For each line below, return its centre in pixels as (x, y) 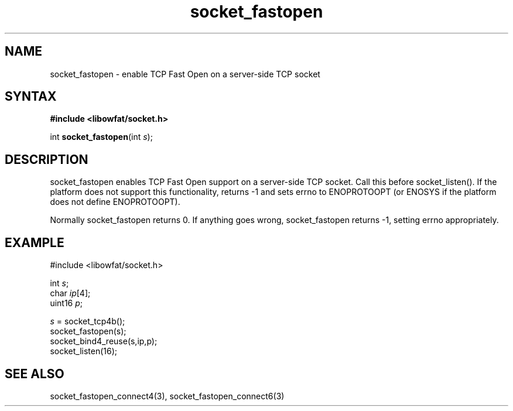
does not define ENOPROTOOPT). (115, 202)
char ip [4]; (70, 293)
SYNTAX (31, 97)
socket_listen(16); (84, 351)
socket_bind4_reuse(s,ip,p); (104, 341)
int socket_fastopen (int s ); (101, 137)
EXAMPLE (35, 242)
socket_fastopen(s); (88, 331)
